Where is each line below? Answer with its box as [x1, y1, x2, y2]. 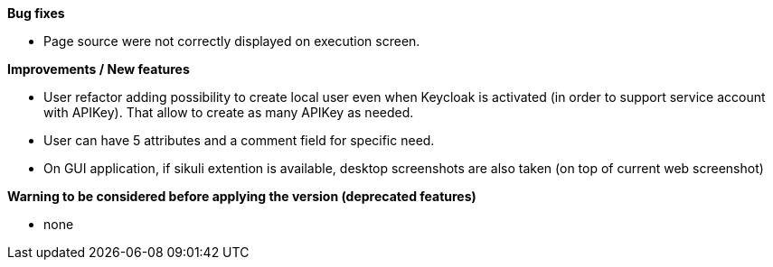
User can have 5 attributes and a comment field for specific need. [43, 133, 435, 148]
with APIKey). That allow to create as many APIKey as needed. [43, 105, 414, 120]
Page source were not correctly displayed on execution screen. [43, 33, 420, 49]
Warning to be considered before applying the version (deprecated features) [7, 189, 476, 204]
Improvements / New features [7, 61, 190, 77]
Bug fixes [7, 5, 65, 21]
